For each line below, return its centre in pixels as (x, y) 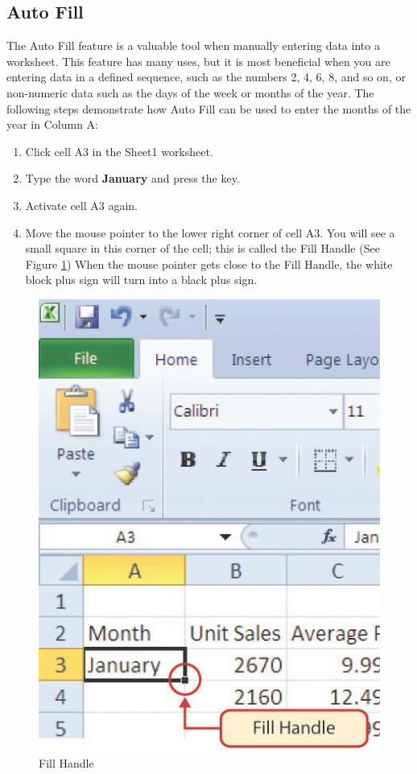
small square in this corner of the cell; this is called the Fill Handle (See (202, 248)
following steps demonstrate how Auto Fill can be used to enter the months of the (209, 108)
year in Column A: (52, 124)
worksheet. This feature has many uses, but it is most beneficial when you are (198, 61)
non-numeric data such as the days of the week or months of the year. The (190, 92)
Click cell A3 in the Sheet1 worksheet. (119, 151)
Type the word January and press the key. (132, 178)
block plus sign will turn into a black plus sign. (141, 280)
